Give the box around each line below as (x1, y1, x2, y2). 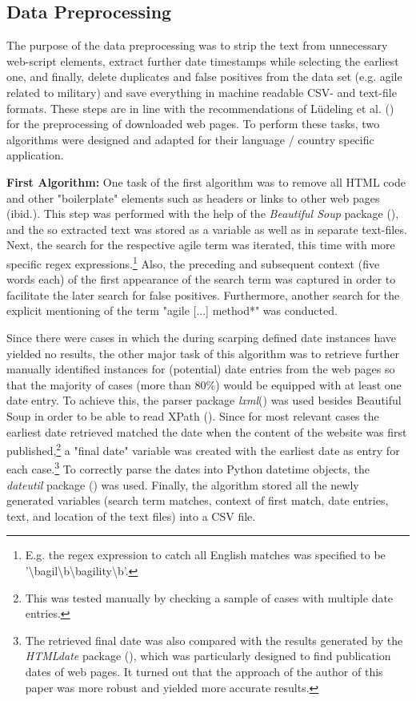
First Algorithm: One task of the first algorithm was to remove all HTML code (6, 173, 406, 190)
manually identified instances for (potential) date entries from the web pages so (6, 361, 395, 377)
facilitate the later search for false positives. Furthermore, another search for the (6, 286, 400, 303)
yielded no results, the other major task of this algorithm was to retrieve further (6, 344, 400, 361)
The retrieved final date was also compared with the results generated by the (25, 631, 403, 648)
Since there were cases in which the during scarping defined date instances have (6, 328, 397, 345)
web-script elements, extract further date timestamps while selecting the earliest (6, 52, 399, 69)
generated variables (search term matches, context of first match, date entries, (6, 492, 389, 509)
